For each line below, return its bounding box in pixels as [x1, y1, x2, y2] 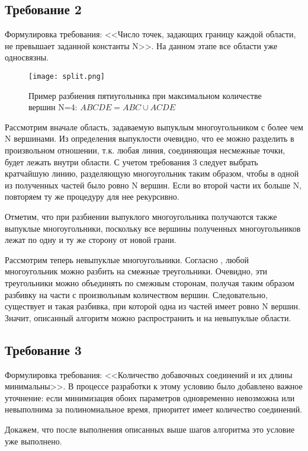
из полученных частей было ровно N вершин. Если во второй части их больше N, [5, 178, 302, 191]
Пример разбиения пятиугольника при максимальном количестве [28, 89, 262, 101]
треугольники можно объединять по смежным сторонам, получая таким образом [5, 276, 294, 289]
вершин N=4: [28, 101, 78, 113]
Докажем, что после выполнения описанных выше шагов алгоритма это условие [5, 423, 295, 435]
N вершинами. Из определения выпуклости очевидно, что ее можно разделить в [5, 132, 294, 145]
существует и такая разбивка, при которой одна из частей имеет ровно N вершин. [5, 300, 300, 312]
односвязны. [5, 51, 49, 63]
